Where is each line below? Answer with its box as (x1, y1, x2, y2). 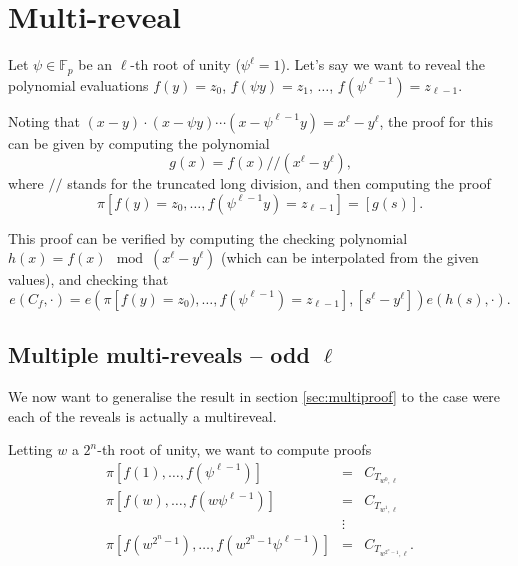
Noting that (8, 110, 80, 131)
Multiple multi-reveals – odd (8, 339, 310, 370)
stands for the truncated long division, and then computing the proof (67, 173, 491, 194)
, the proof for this (379, 110, 493, 131)
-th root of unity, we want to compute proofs (97, 439, 372, 460)
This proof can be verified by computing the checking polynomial (8, 227, 408, 248)
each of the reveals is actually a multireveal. (8, 405, 277, 426)
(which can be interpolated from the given (220, 247, 479, 268)
